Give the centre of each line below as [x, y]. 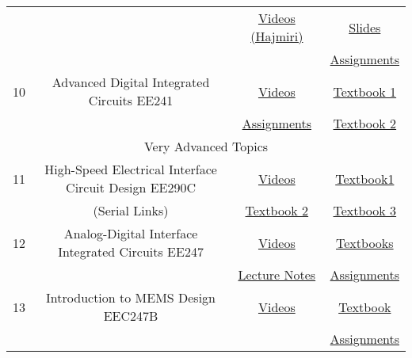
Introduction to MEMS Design [131, 297]
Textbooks [365, 242]
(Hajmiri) [277, 36]
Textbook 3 [365, 210]
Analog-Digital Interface [131, 233]
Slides [365, 27]
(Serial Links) [131, 210]
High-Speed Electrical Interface [131, 169]
